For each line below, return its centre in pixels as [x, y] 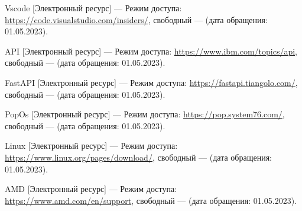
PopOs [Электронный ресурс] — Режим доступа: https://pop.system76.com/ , [145, 114]
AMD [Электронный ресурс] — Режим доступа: [91, 189]
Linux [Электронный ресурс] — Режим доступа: [91, 146]
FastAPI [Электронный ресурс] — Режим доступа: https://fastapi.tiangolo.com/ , [151, 82]
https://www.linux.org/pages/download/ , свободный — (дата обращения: [138, 157]
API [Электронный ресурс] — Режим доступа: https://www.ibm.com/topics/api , [151, 51]
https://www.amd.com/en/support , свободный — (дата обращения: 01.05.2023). [151, 200]
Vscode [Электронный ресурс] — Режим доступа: [93, 8]
